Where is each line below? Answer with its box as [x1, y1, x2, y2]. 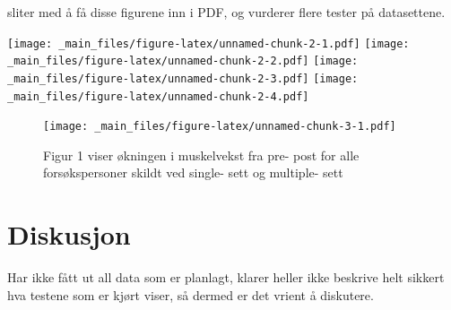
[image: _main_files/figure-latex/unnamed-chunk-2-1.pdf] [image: [7, 37, 410, 50]
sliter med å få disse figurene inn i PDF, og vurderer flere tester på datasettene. [7, 3, 446, 21]
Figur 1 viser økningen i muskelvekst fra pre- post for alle [43, 145, 360, 164]
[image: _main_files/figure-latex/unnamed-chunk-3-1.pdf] [43, 120, 396, 133]
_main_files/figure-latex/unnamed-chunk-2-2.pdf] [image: [7, 55, 359, 68]
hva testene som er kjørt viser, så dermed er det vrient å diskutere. [7, 285, 374, 304]
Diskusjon [7, 216, 131, 253]
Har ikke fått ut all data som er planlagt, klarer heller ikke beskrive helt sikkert [7, 268, 445, 287]
